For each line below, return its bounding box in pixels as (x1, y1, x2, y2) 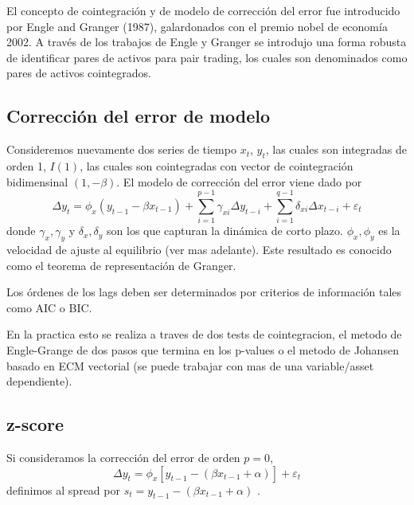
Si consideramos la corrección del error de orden (6, 449, 240, 466)
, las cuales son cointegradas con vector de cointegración (80, 157, 353, 174)
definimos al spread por (6, 481, 120, 498)
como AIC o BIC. (6, 299, 92, 315)
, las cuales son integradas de (265, 141, 408, 158)
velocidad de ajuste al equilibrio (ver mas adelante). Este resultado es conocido (6, 241, 392, 258)
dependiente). (6, 373, 72, 390)
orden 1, (6, 157, 46, 174)
